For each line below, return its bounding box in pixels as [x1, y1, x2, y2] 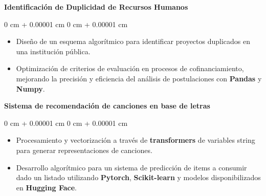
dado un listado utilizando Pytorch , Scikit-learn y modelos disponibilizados [16, 172, 261, 183]
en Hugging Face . [16, 182, 77, 192]
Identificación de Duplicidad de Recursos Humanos [4, 2, 188, 12]
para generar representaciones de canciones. [16, 144, 152, 155]
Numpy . [16, 83, 45, 94]
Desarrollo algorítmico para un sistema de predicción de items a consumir [16, 162, 247, 172]
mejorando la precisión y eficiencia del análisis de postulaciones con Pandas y [16, 73, 262, 83]
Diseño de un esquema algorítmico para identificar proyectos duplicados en [16, 36, 251, 47]
